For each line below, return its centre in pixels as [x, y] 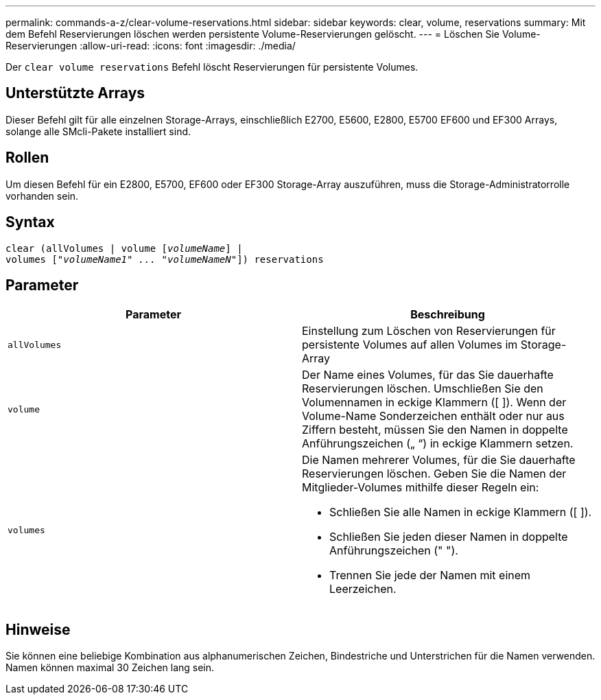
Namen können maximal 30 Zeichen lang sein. [110, 668]
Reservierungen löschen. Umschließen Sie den [423, 389]
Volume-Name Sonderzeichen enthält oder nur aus [433, 416]
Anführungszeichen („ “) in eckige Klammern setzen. [438, 444]
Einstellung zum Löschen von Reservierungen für [429, 331]
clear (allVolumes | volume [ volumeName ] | [124, 248]
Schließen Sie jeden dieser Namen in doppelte [449, 537]
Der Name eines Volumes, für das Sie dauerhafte [428, 375]
